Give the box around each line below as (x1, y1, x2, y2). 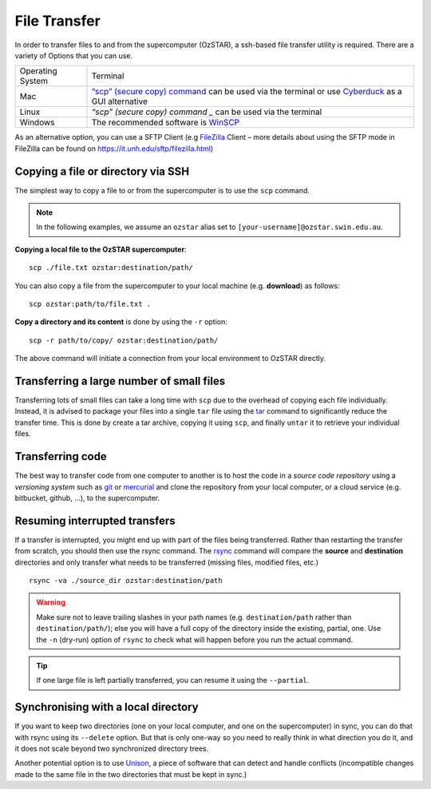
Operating (19, 65, 57, 77)
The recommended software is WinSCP (91, 117, 240, 128)
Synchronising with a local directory (14, 700, 199, 714)
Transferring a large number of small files (14, 374, 226, 387)
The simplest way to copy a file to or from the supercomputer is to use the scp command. (14, 185, 310, 195)
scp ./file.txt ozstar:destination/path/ (29, 264, 193, 272)
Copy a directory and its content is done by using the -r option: (14, 317, 227, 327)
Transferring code (14, 450, 107, 463)
